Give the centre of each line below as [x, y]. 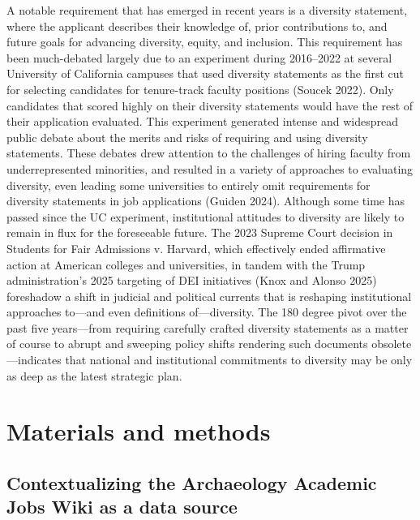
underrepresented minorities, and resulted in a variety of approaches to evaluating [210, 168]
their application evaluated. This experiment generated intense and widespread [203, 121]
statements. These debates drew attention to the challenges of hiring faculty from [209, 153]
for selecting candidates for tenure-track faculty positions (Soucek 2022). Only [200, 89]
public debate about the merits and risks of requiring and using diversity [187, 137]
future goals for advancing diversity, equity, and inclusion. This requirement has [205, 42]
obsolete [392, 344]
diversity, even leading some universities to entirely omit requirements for [189, 185]
